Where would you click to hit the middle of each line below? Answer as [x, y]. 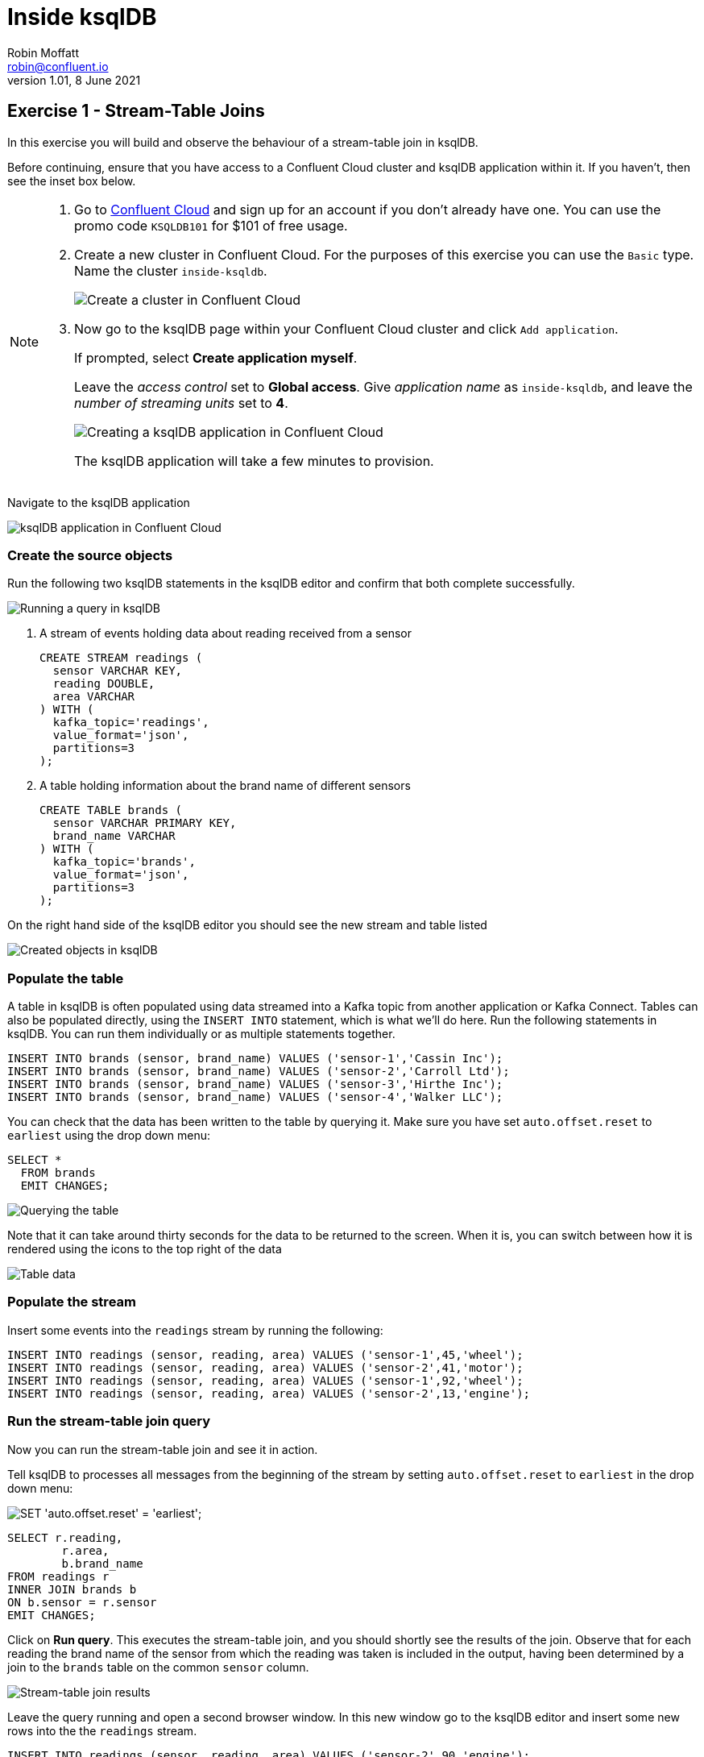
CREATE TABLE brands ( [111, 810]
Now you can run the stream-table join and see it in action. [163, 1449]
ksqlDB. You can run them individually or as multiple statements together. [201, 1034]
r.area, [85, 1550]
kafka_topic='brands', [124, 862]
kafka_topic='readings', [131, 723]
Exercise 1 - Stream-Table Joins [136, 111]
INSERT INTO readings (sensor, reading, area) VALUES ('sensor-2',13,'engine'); [269, 1393]
